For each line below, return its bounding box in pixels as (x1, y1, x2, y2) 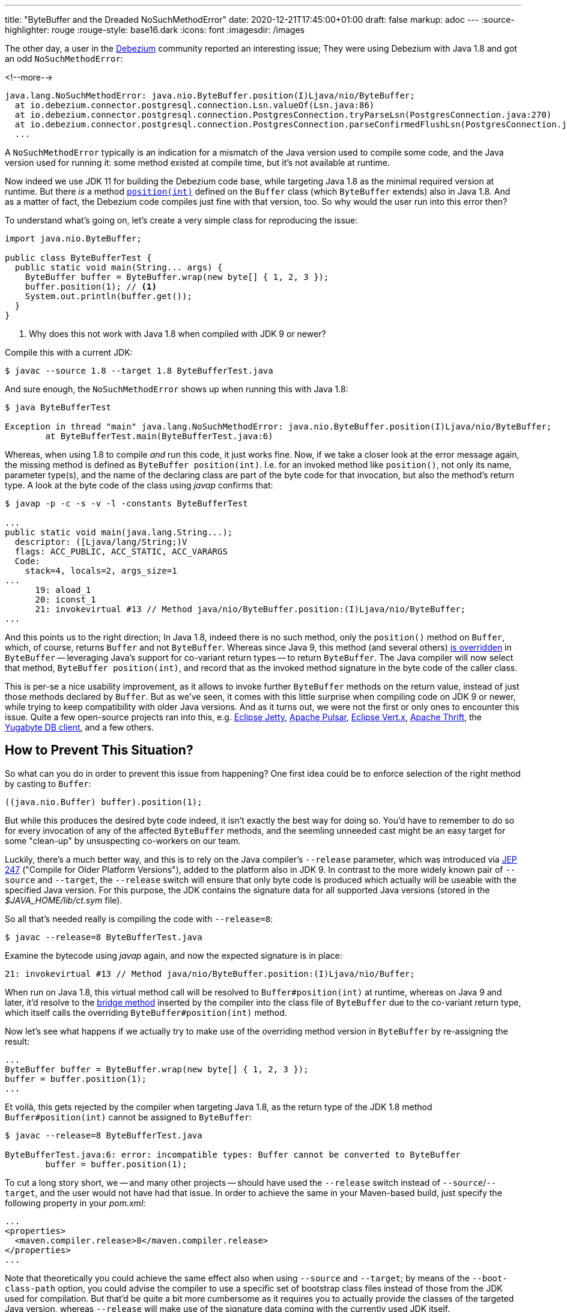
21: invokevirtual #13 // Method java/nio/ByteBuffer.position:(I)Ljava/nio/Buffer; (5, 968, 415, 979)
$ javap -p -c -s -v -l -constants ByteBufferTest (5, 499, 248, 508)
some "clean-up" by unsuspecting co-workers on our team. (5, 835, 241, 846)
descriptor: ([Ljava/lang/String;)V (14, 537, 187, 547)
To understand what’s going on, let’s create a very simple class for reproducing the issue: (5, 215, 358, 225)
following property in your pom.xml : (5, 1197, 146, 1208)
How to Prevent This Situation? (5, 743, 193, 758)
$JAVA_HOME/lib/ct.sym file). (5, 894, 123, 905)
